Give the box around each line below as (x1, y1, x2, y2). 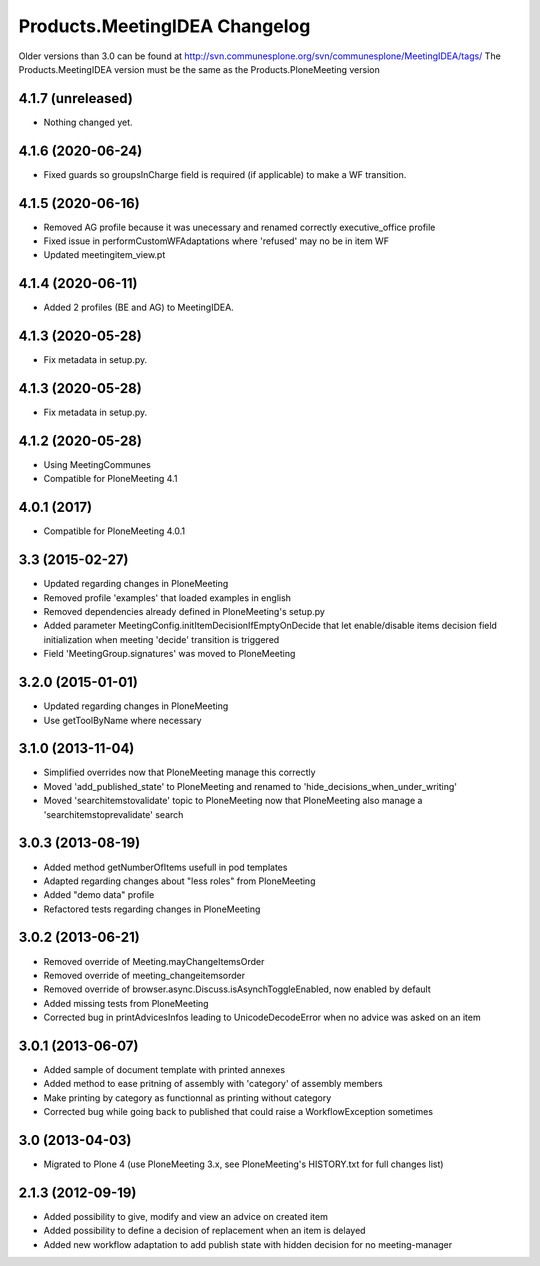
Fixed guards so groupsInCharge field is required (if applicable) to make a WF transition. (43, 168, 407, 180)
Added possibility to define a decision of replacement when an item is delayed (43, 1225, 366, 1237)
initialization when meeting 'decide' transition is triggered (43, 633, 280, 645)
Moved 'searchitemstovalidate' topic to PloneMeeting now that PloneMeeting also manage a (43, 795, 423, 807)
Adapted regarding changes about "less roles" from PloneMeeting (43, 875, 316, 887)
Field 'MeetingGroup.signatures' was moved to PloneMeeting (43, 648, 296, 660)
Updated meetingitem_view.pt (43, 249, 166, 261)
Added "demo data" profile (43, 889, 155, 901)
